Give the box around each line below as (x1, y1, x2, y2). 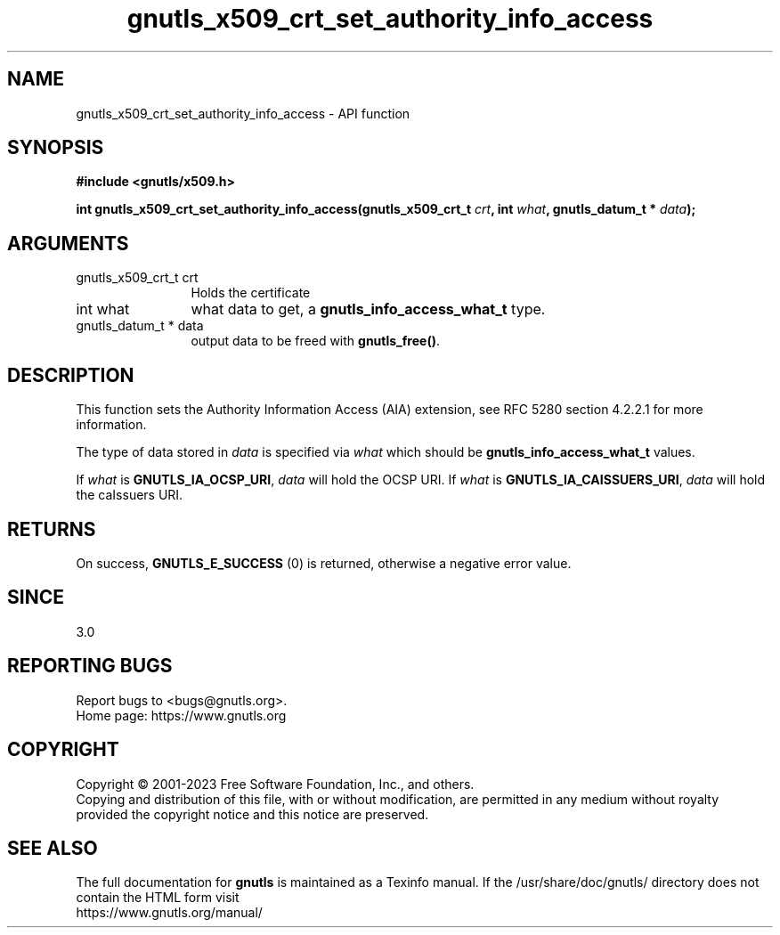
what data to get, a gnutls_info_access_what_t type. (191, 300, 546, 319)
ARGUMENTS (7, 232, 129, 255)
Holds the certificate (191, 285, 311, 301)
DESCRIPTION (7, 363, 134, 386)
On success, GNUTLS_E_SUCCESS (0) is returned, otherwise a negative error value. (76, 555, 572, 571)
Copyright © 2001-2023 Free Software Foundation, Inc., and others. (76, 776, 475, 792)
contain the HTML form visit (76, 890, 240, 906)
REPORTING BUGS (7, 654, 173, 678)
